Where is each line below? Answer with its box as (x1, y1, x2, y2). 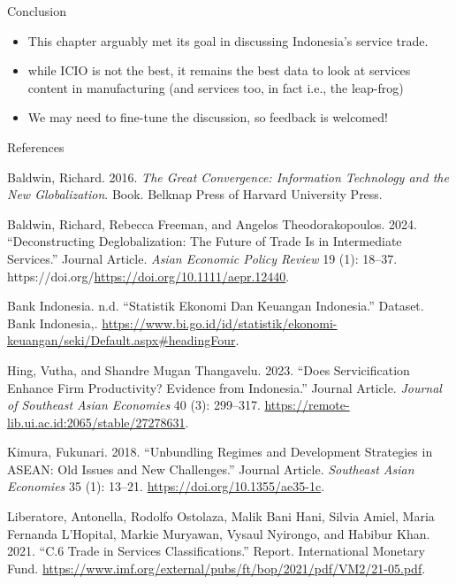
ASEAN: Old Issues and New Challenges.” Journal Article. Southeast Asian (7, 459, 414, 478)
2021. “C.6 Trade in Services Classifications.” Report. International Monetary (7, 542, 425, 560)
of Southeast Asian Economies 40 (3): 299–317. (7, 396, 261, 414)
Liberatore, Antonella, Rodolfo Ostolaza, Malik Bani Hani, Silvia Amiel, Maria (7, 507, 435, 526)
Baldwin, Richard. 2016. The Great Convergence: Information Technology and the (7, 167, 449, 186)
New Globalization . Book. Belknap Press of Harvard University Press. (7, 185, 383, 204)
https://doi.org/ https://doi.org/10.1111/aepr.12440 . (7, 266, 290, 285)
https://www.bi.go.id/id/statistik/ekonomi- (102, 313, 338, 332)
